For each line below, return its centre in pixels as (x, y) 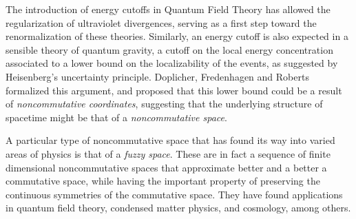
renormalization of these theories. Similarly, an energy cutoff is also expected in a (177, 36)
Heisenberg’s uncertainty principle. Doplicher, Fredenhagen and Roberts (157, 76)
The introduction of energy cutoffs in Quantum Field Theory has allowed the (168, 9)
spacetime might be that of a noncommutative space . (116, 117)
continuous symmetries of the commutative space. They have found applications (174, 194)
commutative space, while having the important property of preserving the (163, 181)
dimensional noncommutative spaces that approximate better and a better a (166, 167)
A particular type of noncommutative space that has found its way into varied (170, 140)
